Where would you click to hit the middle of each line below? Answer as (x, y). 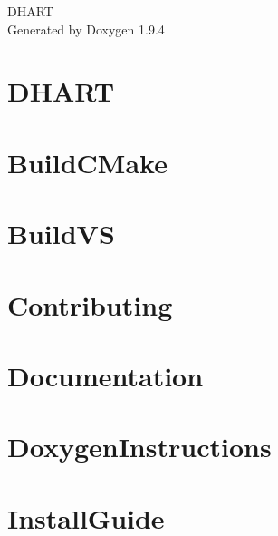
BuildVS (61, 234)
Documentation (105, 375)
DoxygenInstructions (139, 447)
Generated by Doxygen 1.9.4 (86, 29)
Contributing (90, 304)
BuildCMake (87, 162)
